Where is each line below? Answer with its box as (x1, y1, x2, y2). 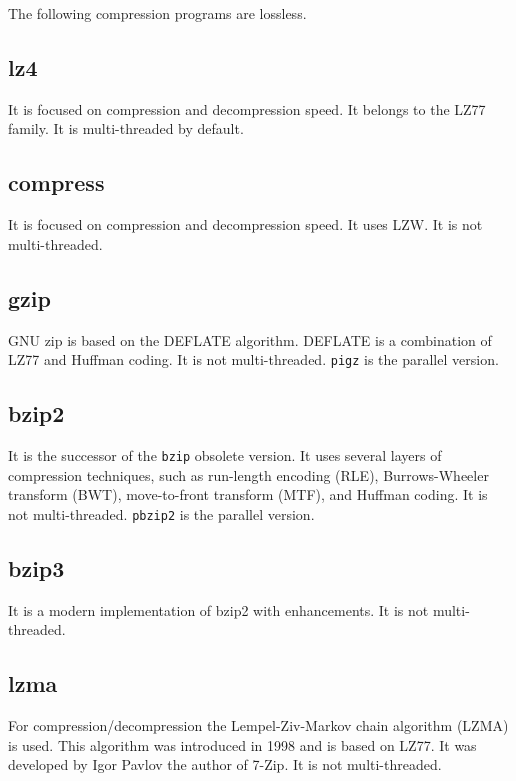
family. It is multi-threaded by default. (8, 118, 244, 139)
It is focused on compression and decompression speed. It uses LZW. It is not (8, 214, 483, 235)
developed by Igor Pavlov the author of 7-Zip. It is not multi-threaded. (8, 754, 442, 775)
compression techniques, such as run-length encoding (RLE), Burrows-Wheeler (8, 464, 489, 485)
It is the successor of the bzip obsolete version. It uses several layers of (8, 445, 442, 466)
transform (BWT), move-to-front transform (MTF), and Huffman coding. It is (8, 484, 488, 505)
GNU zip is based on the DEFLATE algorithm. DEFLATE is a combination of (8, 329, 492, 350)
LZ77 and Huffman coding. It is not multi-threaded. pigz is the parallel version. (8, 349, 499, 370)
